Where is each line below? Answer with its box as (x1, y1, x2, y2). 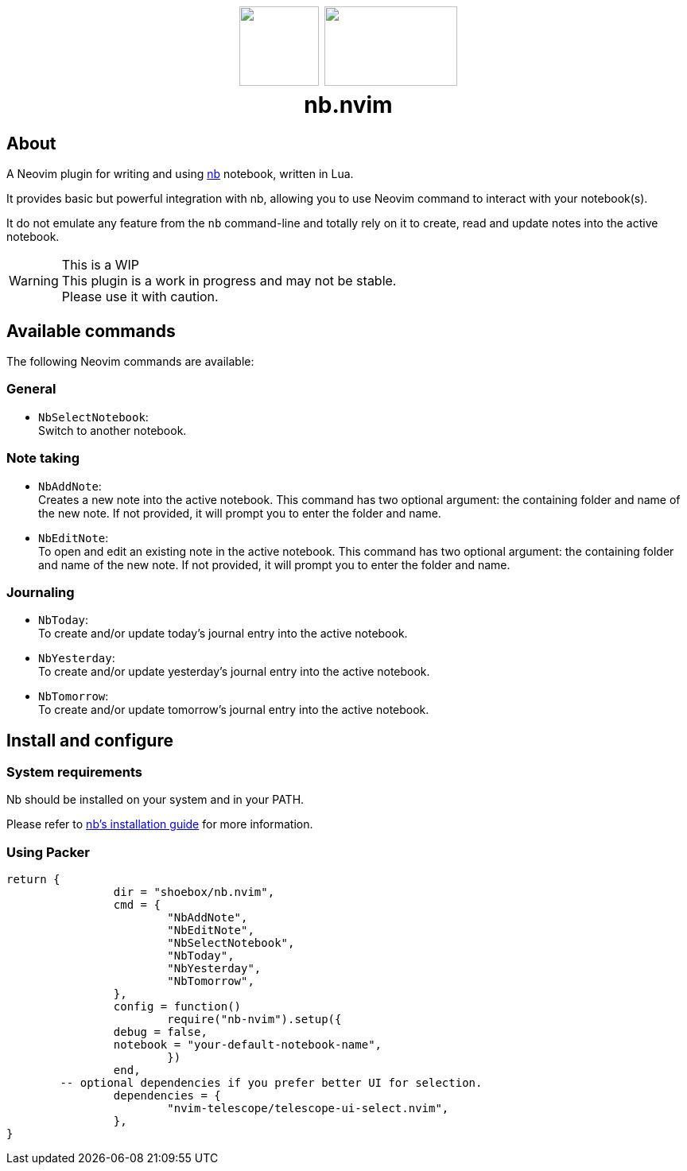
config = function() (113, 1000, 242, 1014)
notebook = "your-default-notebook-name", (113, 1038, 382, 1052)
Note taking (6, 450, 80, 467)
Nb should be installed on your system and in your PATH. (6, 793, 305, 807)
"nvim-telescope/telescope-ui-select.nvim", (167, 1102, 449, 1115)
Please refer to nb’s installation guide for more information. (6, 817, 313, 832)
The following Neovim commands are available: (6, 355, 254, 369)
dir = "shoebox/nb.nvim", (113, 886, 275, 899)
